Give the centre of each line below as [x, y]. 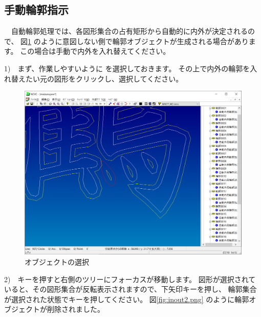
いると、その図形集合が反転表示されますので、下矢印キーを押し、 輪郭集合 [130, 289]
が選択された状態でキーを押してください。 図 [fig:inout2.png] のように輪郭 [127, 299]
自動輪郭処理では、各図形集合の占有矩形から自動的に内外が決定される [129, 31]
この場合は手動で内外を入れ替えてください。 [95, 51]
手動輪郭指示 [36, 9]
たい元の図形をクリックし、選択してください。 [104, 78]
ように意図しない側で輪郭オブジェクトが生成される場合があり [145, 41]
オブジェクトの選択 [57, 262]
